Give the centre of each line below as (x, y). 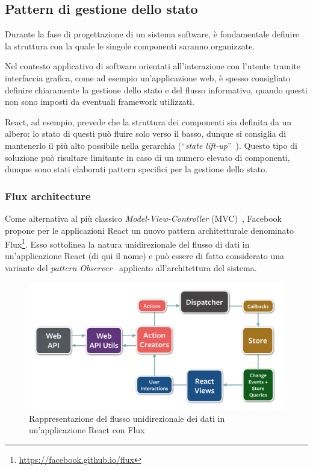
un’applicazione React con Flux (87, 430)
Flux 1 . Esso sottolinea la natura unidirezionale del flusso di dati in (127, 243)
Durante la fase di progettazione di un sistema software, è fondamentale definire (152, 34)
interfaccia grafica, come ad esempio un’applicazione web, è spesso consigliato (148, 77)
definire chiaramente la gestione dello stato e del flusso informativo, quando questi (156, 89)
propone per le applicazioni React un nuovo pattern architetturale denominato (149, 230)
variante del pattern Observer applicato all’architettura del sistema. (131, 267)
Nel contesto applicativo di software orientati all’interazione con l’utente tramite (153, 66)
